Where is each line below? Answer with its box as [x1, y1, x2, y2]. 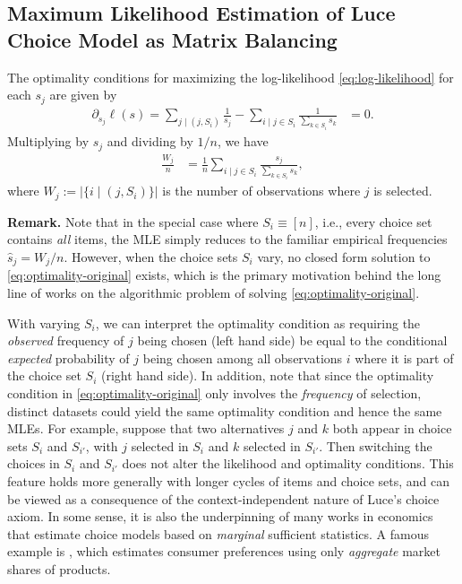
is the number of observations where [162, 181, 361, 200]
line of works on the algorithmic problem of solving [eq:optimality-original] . [7, 283, 420, 302]
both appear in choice [332, 419, 452, 438]
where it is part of [355, 348, 454, 367]
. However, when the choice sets [64, 247, 238, 266]
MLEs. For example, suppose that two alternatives [7, 419, 285, 438]
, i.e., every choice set [314, 212, 432, 231]
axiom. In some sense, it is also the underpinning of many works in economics [7, 507, 433, 526]
